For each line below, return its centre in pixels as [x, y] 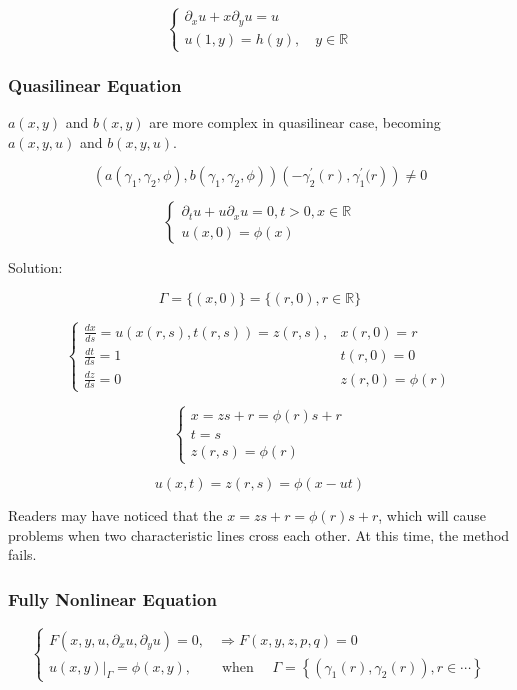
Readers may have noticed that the [115, 515]
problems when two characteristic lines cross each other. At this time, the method [259, 534]
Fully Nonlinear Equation [112, 598]
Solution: [35, 267]
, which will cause [432, 515]
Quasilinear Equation [95, 84]
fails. [22, 554]
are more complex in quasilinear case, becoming [295, 122]
